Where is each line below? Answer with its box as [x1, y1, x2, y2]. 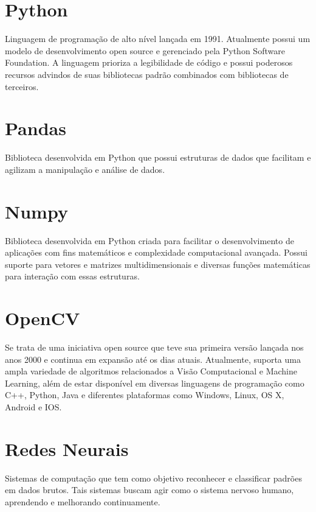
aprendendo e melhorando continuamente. [5, 495, 160, 508]
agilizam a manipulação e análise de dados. [5, 163, 165, 175]
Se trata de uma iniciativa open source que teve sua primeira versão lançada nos [5, 341, 304, 354]
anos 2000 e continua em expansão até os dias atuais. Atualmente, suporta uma [5, 352, 301, 365]
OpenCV [5, 306, 80, 331]
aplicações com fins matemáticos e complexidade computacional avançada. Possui [5, 246, 307, 259]
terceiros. [5, 80, 39, 93]
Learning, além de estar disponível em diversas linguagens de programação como [5, 376, 304, 389]
